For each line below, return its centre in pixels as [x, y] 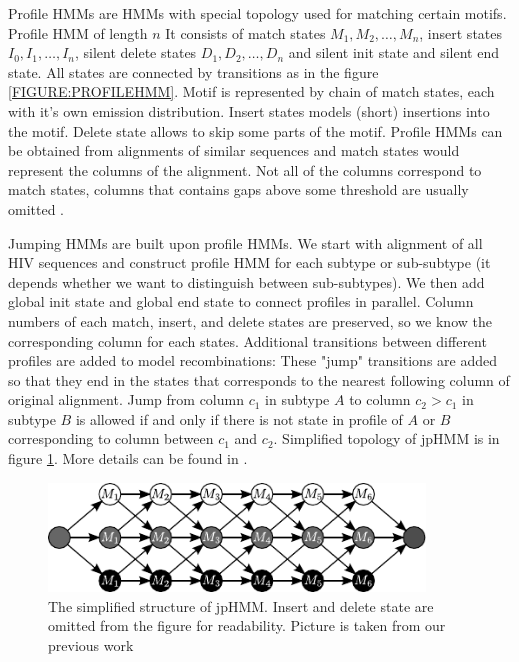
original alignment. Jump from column [126, 399]
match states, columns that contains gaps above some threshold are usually [238, 189]
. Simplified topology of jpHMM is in [386, 438]
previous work [91, 644]
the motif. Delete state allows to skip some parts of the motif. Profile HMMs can [255, 130]
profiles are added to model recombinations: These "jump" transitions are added [253, 360]
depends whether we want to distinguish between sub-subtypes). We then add [246, 281]
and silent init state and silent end [393, 52]
